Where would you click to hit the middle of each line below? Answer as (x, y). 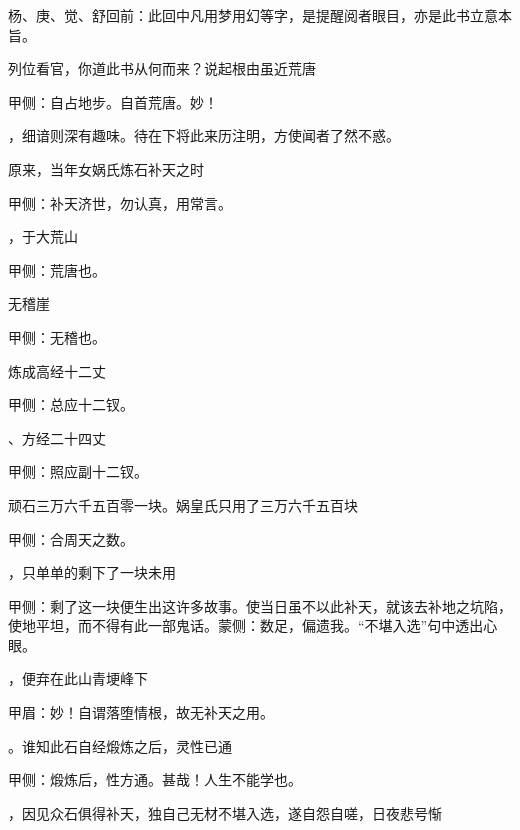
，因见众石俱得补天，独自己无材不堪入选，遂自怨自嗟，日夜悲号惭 (225, 812)
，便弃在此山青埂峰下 (78, 678)
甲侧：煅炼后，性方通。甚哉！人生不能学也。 (155, 779)
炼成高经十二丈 (57, 370)
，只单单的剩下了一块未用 (92, 572)
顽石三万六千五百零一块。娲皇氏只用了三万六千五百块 (183, 504)
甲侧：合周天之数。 (71, 538)
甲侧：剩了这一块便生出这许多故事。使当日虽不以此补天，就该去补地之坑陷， (260, 605)
